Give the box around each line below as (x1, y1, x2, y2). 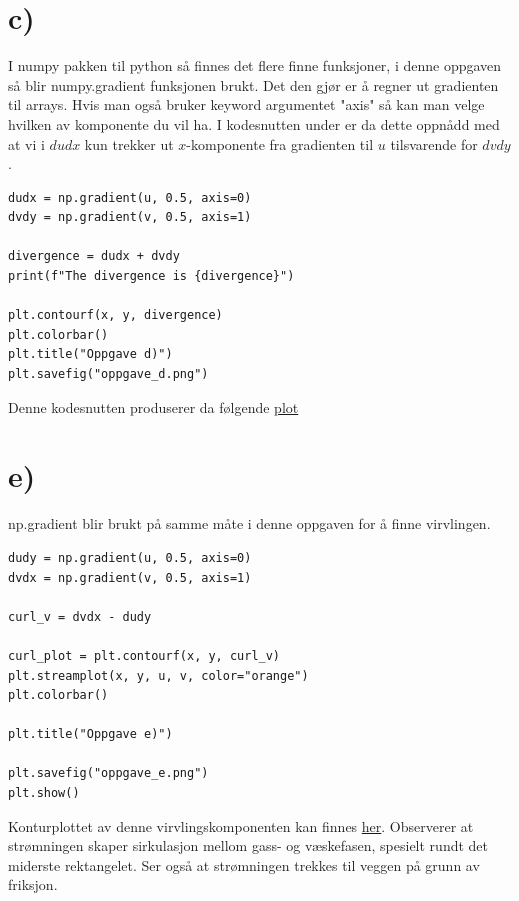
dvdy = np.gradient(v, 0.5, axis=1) (8, 210, 252, 225)
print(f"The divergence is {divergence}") (8, 269, 295, 284)
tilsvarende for (390, 133, 478, 154)
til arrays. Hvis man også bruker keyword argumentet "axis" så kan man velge (8, 94, 485, 115)
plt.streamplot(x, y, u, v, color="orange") (8, 668, 309, 683)
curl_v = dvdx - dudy (8, 609, 152, 624)
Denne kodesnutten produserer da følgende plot (8, 396, 299, 417)
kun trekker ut (84, 133, 174, 154)
